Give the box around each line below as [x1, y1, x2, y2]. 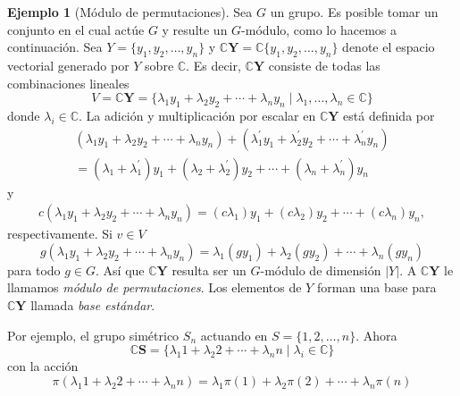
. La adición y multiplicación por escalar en [79, 105, 316, 124]
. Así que [96, 260, 145, 279]
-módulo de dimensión [260, 260, 381, 279]
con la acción [7, 357, 79, 375]
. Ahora [355, 325, 397, 344]
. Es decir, [186, 55, 241, 74]
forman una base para [316, 278, 437, 297]
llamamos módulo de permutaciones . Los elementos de [7, 278, 302, 297]
